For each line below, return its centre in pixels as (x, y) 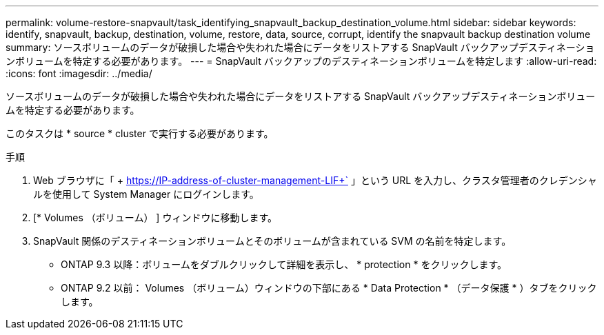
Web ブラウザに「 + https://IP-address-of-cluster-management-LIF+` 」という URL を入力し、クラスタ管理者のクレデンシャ (315, 180)
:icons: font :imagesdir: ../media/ (79, 73)
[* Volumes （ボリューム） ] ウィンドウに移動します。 (155, 217)
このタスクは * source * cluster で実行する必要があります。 (140, 133)
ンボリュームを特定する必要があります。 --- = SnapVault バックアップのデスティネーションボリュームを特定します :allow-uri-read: (301, 61)
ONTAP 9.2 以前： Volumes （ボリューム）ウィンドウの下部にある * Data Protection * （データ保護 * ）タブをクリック (329, 288)
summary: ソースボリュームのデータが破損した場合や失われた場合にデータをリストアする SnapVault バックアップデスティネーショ (300, 47)
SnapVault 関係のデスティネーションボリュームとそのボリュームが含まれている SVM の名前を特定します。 (272, 241)
